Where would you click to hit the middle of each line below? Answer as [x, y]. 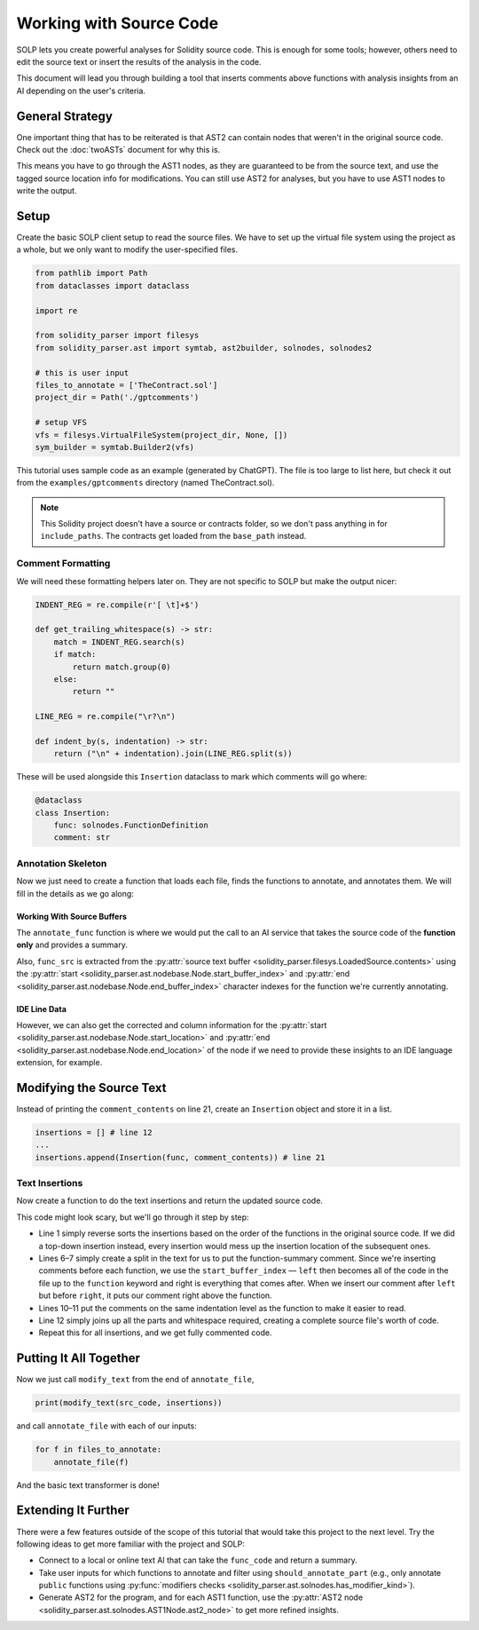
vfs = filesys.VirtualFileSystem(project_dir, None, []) [161, 435]
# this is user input [82, 372]
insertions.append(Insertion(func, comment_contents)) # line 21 [180, 1157]
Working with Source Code [118, 23]
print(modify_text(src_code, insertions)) [129, 1403]
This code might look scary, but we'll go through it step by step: [133, 1217]
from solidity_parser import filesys [117, 336]
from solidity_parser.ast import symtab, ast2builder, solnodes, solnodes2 [204, 348]
